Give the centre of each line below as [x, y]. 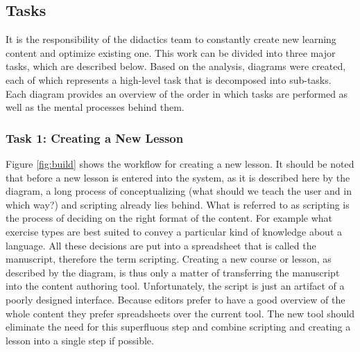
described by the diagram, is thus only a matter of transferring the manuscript [173, 272]
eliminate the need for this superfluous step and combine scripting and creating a [178, 327]
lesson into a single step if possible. [80, 340]
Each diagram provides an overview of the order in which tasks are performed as [177, 93]
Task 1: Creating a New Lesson [95, 138]
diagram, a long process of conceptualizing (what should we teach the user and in [179, 191]
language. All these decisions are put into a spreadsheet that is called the [161, 245]
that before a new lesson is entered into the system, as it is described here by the [178, 177]
